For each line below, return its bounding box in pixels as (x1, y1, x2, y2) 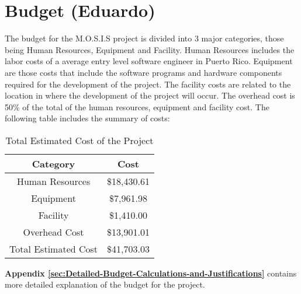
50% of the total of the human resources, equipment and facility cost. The (5, 100, 269, 113)
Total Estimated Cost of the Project (5, 133, 154, 147)
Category (32, 156, 75, 170)
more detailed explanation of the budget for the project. (5, 278, 205, 290)
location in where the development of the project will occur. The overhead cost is (5, 89, 295, 101)
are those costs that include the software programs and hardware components (5, 66, 282, 78)
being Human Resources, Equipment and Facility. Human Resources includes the (5, 43, 295, 55)
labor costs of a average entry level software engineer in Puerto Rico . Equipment (5, 55, 293, 67)
